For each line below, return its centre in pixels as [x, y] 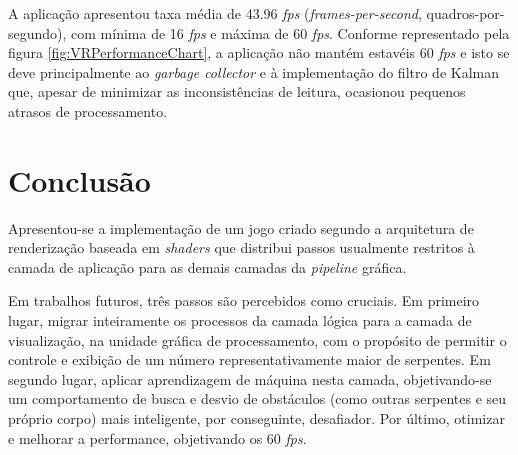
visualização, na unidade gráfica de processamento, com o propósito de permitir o [257, 339]
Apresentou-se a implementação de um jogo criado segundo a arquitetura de [241, 227]
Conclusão [79, 179]
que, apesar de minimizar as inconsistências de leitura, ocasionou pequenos [237, 91]
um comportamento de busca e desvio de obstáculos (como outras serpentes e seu [257, 398]
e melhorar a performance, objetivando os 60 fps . [157, 437]
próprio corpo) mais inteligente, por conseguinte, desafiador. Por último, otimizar [256, 418]
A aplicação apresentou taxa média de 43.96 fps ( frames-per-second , [215, 13]
